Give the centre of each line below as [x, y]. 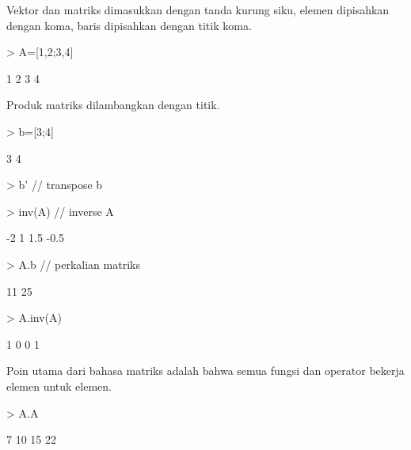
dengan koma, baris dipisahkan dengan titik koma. [129, 25]
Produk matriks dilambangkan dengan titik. [113, 105]
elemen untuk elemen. [59, 386]
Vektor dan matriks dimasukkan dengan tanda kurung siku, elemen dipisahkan [198, 9]
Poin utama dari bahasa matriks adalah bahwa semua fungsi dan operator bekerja [205, 371]
